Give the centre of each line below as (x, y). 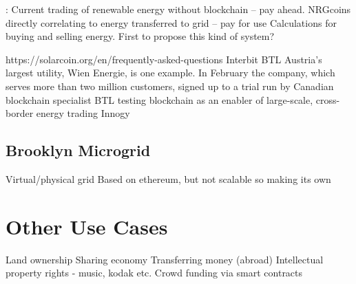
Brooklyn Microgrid (78, 150)
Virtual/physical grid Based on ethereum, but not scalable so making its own (168, 178)
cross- (328, 99)
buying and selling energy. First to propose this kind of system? (140, 36)
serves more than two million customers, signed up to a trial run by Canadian (170, 86)
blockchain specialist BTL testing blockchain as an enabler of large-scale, (159, 99)
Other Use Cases (87, 226)
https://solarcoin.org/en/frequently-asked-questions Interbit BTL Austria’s (164, 59)
